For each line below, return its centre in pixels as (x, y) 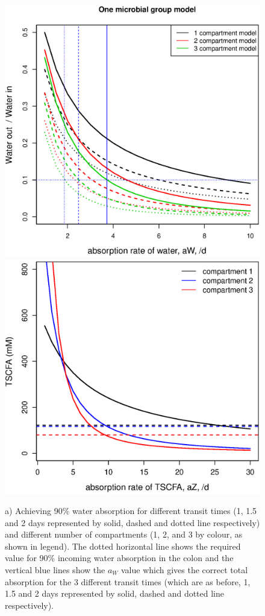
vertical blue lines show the (55, 569)
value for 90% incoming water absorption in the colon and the (119, 558)
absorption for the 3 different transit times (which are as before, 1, (128, 581)
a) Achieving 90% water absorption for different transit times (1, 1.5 (131, 510)
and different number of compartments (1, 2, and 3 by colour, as (124, 534)
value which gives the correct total (185, 569)
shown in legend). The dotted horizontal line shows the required (123, 546)
